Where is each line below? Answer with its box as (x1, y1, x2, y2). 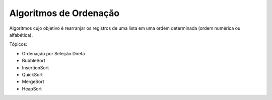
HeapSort (22, 85, 42, 91)
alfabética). (9, 32, 33, 38)
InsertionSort (22, 64, 49, 70)
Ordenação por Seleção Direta (22, 50, 85, 56)
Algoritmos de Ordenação (9, 8, 120, 19)
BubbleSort (22, 58, 45, 64)
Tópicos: (9, 41, 28, 47)
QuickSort (22, 71, 43, 77)
